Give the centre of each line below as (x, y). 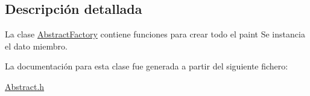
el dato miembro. (36, 46)
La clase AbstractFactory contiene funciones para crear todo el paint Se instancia (155, 34)
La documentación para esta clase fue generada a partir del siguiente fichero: (147, 66)
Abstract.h (25, 86)
